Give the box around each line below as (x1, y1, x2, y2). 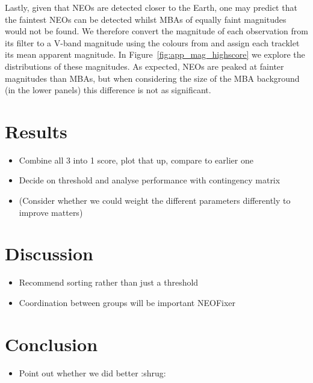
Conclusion (5, 331, 98, 356)
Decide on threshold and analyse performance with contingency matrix (19, 174, 280, 186)
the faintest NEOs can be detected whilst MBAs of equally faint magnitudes (5, 13, 287, 25)
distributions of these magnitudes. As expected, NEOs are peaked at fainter (5, 60, 284, 72)
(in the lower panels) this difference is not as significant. (5, 84, 211, 96)
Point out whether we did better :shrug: (19, 366, 166, 379)
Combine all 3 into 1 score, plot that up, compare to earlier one (19, 153, 253, 166)
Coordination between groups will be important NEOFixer (19, 296, 236, 308)
